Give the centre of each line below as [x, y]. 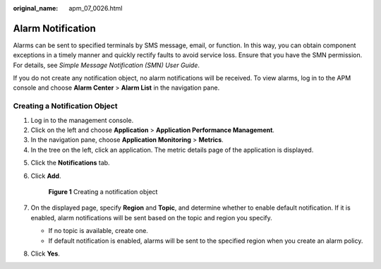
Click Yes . [45, 253]
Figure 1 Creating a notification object [103, 191]
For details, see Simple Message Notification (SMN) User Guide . [107, 65]
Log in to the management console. [82, 120]
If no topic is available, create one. [98, 231]
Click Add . [46, 176]
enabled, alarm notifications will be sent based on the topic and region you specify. [152, 217]
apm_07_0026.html [96, 8]
